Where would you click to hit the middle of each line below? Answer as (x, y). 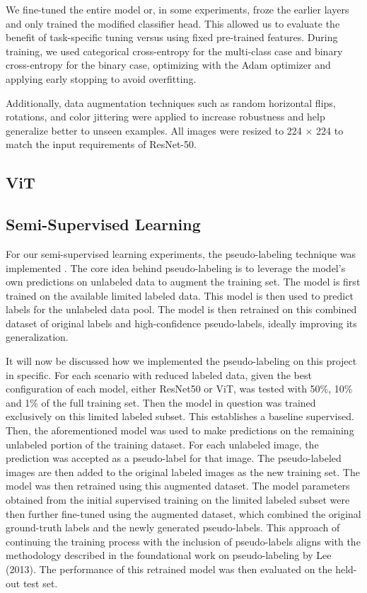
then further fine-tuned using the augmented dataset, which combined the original (183, 513)
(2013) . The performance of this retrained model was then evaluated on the (169, 569)
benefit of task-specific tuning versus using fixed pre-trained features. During (172, 37)
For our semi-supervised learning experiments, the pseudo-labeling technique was (181, 253)
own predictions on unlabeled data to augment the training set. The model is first (183, 282)
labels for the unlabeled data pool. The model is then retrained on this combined (181, 309)
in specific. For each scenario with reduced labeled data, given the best (159, 374)
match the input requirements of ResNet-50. (101, 144)
